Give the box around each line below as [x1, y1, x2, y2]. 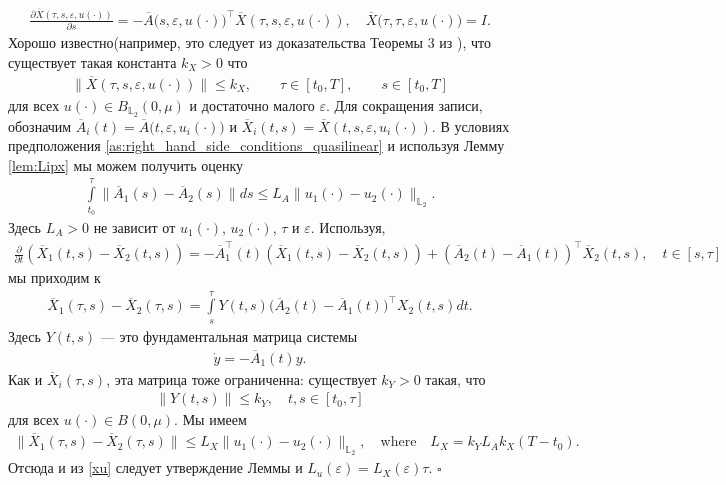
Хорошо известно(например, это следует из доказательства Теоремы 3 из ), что [8, 32, 491, 53]
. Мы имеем [174, 409, 247, 430]
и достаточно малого [189, 94, 315, 115]
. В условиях [431, 115, 510, 136]
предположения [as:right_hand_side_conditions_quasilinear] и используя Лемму [8, 135, 505, 156]
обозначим [8, 115, 72, 136]
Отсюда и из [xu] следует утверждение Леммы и [8, 457, 303, 478]
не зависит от [93, 216, 176, 237]
